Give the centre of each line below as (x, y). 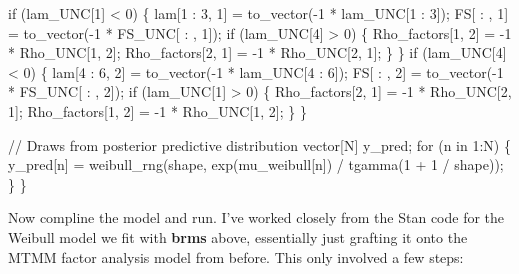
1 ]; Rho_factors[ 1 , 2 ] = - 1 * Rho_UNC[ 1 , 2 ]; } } (157, 110)
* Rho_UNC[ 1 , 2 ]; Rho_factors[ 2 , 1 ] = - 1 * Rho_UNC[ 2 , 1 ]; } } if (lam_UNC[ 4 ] (257, 52)
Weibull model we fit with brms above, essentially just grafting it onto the (238, 236)
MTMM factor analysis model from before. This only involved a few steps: (236, 256)
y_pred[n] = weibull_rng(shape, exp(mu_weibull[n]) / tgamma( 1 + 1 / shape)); (256, 164)
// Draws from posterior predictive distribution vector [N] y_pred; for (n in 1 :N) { (259, 144)
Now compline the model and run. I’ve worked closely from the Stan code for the (256, 217)
